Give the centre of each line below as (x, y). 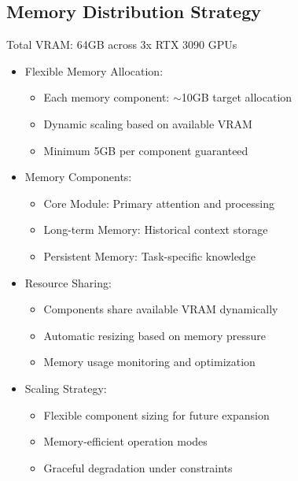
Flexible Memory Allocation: (94, 70)
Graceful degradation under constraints (138, 467)
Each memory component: (107, 97)
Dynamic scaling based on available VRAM (148, 123)
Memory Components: (78, 177)
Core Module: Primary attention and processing (159, 203)
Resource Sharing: (68, 282)
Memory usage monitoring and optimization (149, 362)
